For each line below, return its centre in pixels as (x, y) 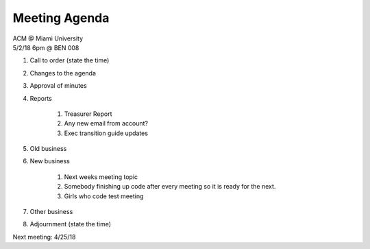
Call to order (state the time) (70, 60)
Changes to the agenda (63, 73)
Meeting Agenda (61, 18)
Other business (51, 212)
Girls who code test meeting (104, 196)
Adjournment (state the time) (71, 224)
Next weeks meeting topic (101, 177)
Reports (41, 98)
